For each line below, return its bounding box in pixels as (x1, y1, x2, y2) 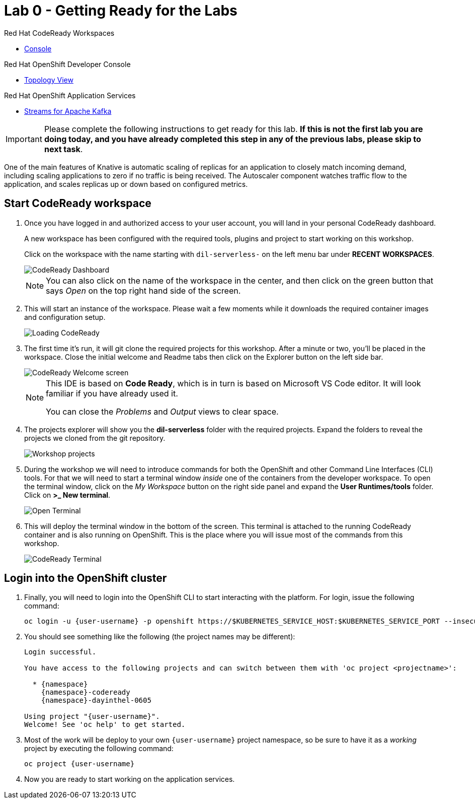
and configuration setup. (24, 312, 106, 321)
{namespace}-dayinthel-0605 (41, 696, 151, 705)
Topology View (24, 75, 73, 84)
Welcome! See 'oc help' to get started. (24, 720, 186, 729)
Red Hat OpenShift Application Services (4, 91, 136, 100)
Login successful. (24, 648, 97, 656)
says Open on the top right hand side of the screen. (46, 285, 241, 296)
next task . (44, 144, 83, 154)
